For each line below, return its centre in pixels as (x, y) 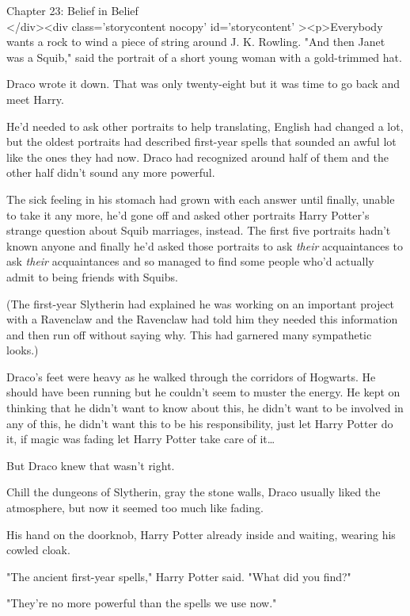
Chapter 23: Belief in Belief (72, 10)
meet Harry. (35, 99)
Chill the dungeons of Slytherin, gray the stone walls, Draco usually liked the (194, 492)
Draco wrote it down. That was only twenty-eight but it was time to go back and (203, 84)
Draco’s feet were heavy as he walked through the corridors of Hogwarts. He (191, 376)
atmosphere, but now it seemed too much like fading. (135, 508)
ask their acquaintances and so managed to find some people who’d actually (190, 261)
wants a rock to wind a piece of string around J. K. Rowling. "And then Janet (196, 42)
